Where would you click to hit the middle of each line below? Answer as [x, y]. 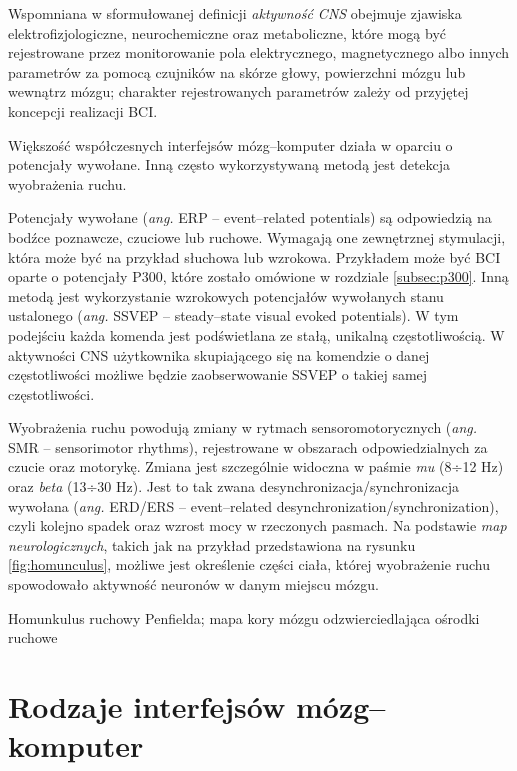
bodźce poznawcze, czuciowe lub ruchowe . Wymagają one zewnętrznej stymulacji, [257, 236]
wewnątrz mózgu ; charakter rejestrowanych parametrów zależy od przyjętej [238, 91]
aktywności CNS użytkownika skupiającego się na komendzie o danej [219, 354]
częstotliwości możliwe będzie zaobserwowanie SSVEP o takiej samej [218, 374]
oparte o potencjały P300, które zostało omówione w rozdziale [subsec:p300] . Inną [258, 276]
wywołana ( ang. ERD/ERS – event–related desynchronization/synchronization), [253, 505]
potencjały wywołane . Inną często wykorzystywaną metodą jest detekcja [229, 164]
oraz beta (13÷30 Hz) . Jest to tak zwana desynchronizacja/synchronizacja [234, 486]
